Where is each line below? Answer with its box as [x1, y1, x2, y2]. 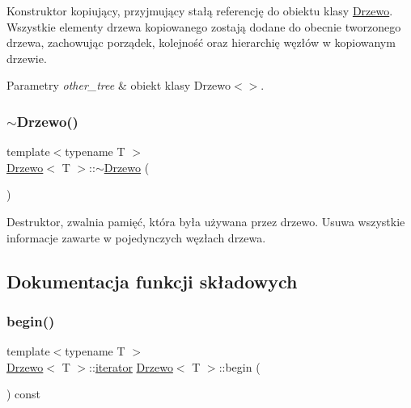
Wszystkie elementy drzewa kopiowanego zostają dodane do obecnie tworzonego [6, 18, 401, 35]
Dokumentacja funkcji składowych [6, 268, 298, 293]
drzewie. [6, 49, 47, 66]
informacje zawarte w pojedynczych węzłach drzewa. [6, 229, 266, 246]
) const [6, 385, 41, 402]
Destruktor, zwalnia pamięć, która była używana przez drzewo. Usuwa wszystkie [6, 212, 405, 229]
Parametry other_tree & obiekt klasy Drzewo [6, 77, 231, 94]
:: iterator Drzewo [89, 358, 173, 375]
